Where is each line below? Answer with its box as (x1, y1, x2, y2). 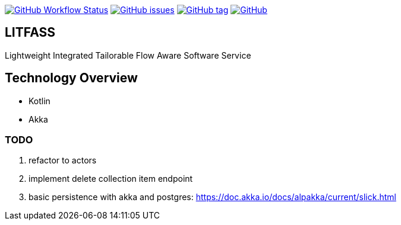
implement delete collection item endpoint (29, 173, 193, 184)
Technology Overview (5, 70, 138, 86)
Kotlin (29, 95, 50, 106)
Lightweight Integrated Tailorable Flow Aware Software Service (5, 50, 251, 60)
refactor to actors (29, 155, 97, 166)
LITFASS (5, 25, 56, 40)
